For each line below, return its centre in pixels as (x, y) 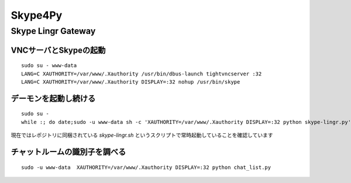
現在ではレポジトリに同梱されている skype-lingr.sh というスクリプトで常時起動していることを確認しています (142, 135)
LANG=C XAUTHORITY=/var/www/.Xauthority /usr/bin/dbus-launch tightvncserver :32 (142, 74)
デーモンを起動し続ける (53, 99)
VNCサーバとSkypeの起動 (58, 50)
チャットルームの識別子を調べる (68, 152)
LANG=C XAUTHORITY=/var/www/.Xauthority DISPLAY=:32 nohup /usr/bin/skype (131, 82)
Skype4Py (37, 15)
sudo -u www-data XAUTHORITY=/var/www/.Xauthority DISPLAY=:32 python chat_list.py (146, 167)
